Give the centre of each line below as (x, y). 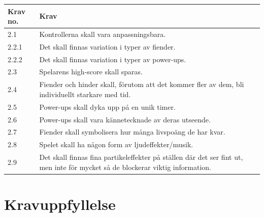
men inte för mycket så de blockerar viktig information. (125, 167)
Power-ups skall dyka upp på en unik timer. (107, 106)
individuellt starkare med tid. (85, 94)
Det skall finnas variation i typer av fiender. (107, 46)
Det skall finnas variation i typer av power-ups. (113, 59)
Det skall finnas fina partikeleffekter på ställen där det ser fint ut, (141, 157)
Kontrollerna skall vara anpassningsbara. (103, 34)
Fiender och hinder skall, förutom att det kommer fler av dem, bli (142, 84)
